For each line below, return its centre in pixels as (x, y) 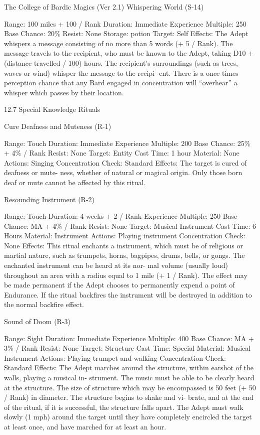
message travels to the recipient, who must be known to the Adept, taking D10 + (129, 53)
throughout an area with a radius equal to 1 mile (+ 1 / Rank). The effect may (126, 275)
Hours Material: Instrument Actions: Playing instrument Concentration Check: (125, 236)
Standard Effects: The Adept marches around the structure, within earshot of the (129, 368)
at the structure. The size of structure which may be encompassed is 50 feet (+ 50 (130, 387)
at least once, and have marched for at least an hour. (85, 426)
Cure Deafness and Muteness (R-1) (58, 126)
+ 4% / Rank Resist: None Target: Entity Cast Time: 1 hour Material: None (122, 153)
